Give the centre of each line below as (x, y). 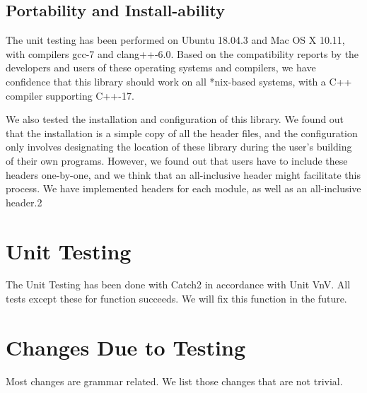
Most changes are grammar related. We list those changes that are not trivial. (174, 381)
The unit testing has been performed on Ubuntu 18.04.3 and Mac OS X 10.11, (175, 40)
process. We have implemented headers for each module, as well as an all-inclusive (183, 188)
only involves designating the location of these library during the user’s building (179, 147)
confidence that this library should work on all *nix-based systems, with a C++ (179, 81)
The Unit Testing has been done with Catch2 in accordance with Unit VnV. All (178, 285)
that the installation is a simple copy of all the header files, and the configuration (182, 133)
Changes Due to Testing (126, 347)
